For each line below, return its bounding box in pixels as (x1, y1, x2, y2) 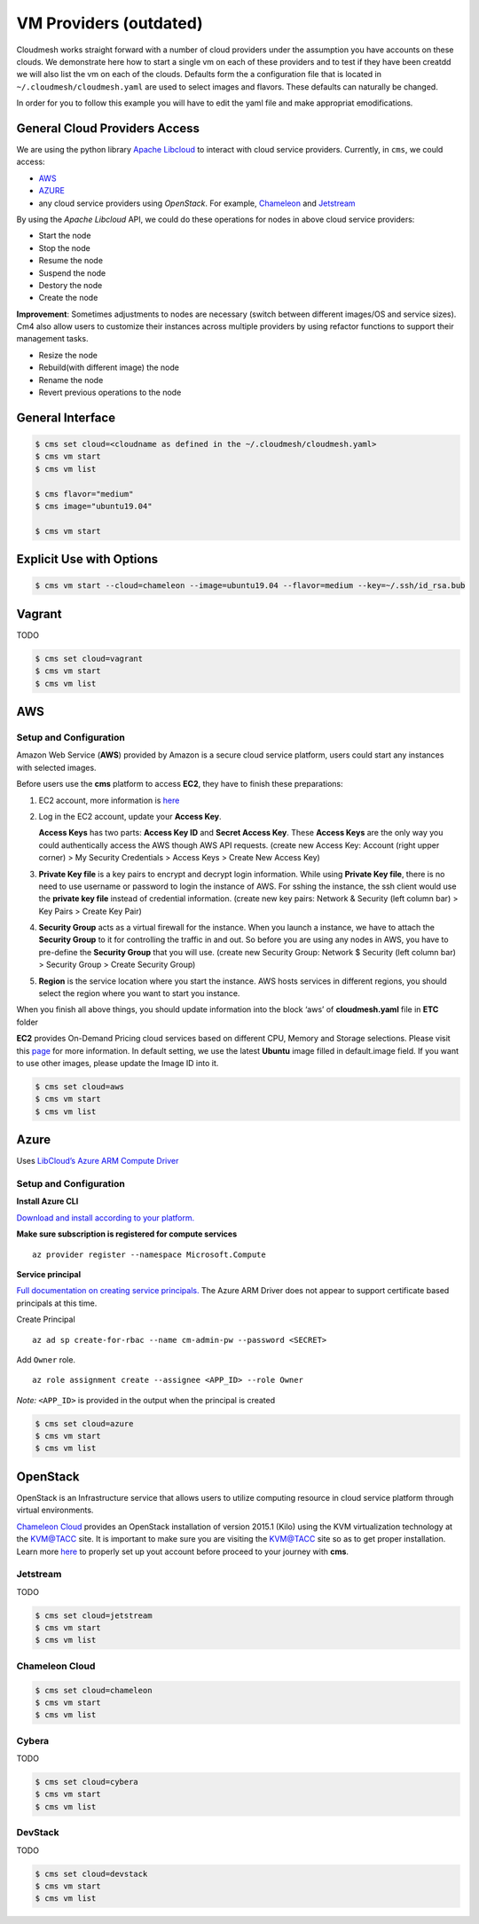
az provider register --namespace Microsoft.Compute (32, 1249, 266, 1260)
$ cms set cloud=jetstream (35, 1610, 153, 1621)
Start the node (38, 231, 91, 241)
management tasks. (16, 334, 89, 344)
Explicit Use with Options (16, 552, 159, 567)
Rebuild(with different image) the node (38, 362, 179, 373)
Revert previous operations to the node (38, 387, 182, 398)
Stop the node (38, 242, 90, 253)
